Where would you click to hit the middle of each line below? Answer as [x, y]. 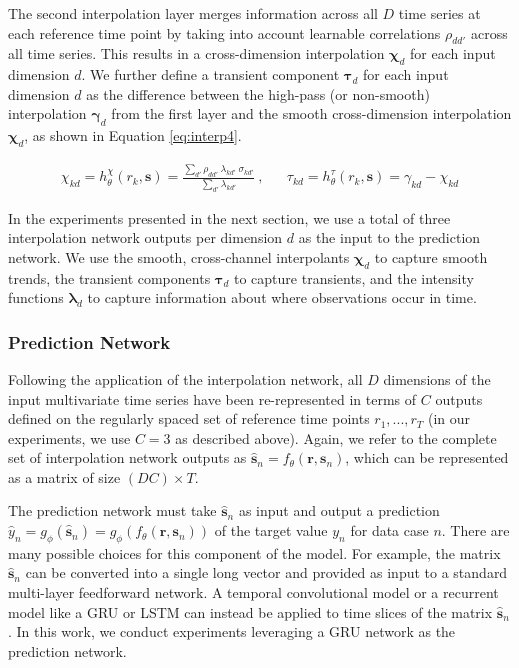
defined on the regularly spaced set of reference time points [189, 418]
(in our [449, 418]
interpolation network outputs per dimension [145, 237]
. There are [475, 530]
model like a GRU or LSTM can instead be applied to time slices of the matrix [250, 611]
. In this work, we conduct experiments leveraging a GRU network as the [232, 631]
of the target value [271, 530]
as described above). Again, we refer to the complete [336, 437]
